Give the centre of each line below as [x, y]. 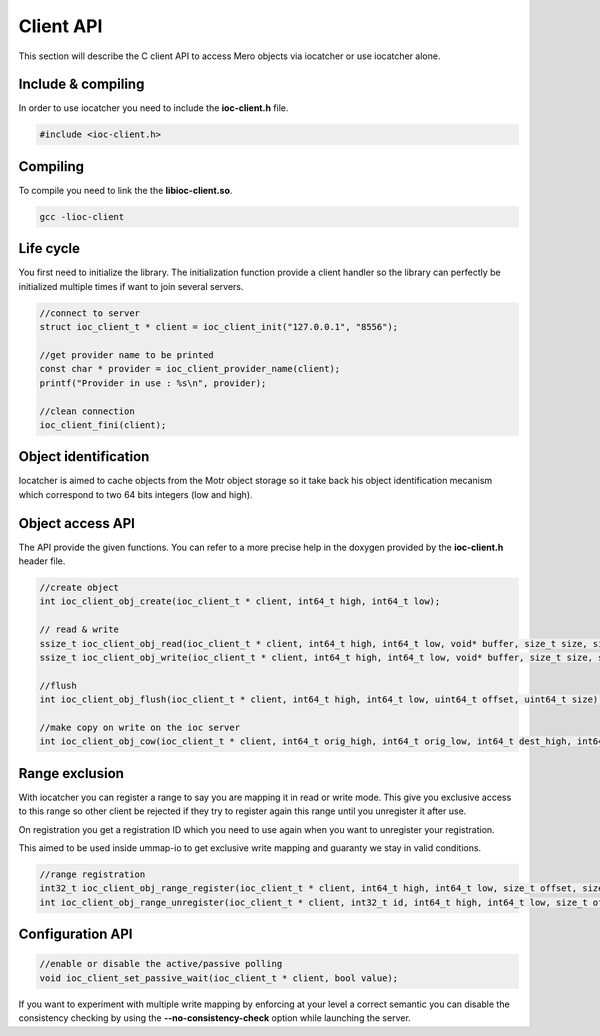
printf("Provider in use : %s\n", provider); [153, 383]
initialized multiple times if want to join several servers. [131, 286]
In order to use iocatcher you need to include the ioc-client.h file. [153, 108]
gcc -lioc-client [82, 216]
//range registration [92, 874]
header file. [42, 561]
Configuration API [75, 934]
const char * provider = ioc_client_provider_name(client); [190, 369]
